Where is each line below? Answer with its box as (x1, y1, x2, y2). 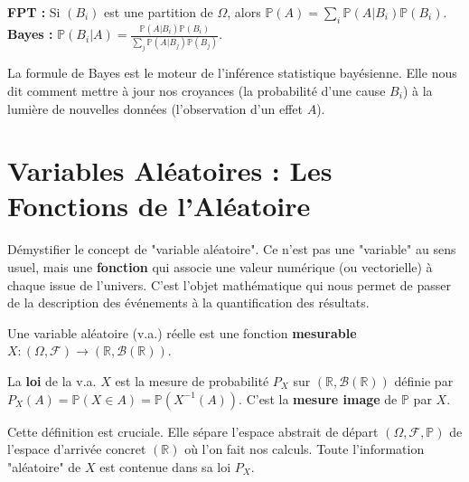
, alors (227, 3, 261, 21)
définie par (394, 371, 454, 390)
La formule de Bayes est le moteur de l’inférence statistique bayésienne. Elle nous (7, 63, 457, 82)
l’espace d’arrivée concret (7, 439, 146, 458)
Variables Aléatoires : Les (7, 152, 333, 189)
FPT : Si (7, 3, 61, 21)
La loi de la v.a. (7, 371, 97, 390)
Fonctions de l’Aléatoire (7, 187, 311, 224)
